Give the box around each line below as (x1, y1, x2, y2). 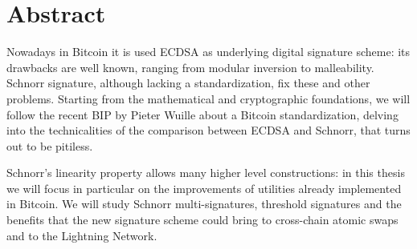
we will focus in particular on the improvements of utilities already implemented (6, 179, 402, 196)
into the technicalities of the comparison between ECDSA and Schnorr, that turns (6, 122, 411, 139)
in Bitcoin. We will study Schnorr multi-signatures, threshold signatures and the (6, 195, 402, 212)
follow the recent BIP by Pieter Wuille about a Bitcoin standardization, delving (6, 106, 399, 122)
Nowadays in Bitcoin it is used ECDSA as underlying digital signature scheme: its (6, 43, 411, 60)
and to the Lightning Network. (6, 227, 157, 243)
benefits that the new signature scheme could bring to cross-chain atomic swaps (6, 211, 399, 228)
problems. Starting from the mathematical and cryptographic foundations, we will (6, 90, 411, 106)
